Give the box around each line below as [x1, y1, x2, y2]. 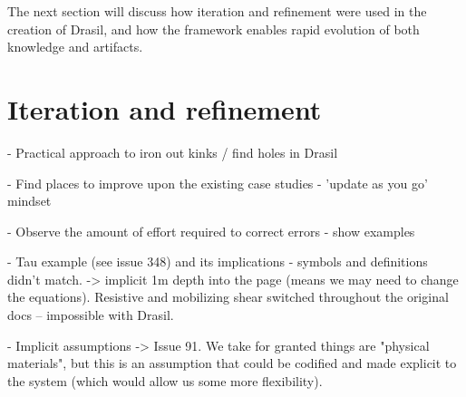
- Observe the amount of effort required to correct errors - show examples [7, 221, 415, 240]
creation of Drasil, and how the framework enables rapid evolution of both [7, 19, 420, 38]
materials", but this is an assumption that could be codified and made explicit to [7, 353, 457, 373]
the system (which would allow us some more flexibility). [7, 371, 323, 390]
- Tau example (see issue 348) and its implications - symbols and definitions [7, 252, 428, 271]
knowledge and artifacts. [7, 37, 143, 56]
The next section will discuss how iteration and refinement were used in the [7, 2, 427, 20]
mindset [7, 191, 52, 210]
